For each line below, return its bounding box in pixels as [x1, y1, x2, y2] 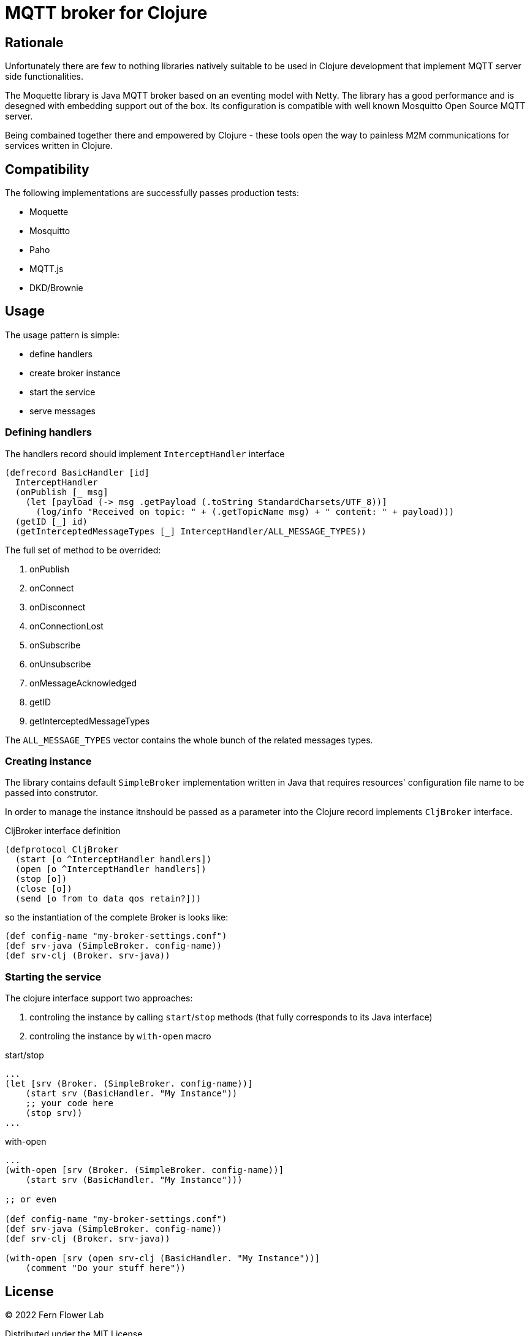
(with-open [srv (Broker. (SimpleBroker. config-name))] [5, 1165, 284, 1175]
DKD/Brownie [29, 283, 83, 294]
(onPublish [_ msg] [15, 487, 108, 497]
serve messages [29, 405, 96, 416]
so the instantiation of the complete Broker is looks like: [5, 912, 229, 923]
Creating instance [5, 754, 92, 767]
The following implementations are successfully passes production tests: [5, 188, 299, 199]
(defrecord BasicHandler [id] [5, 467, 150, 477]
